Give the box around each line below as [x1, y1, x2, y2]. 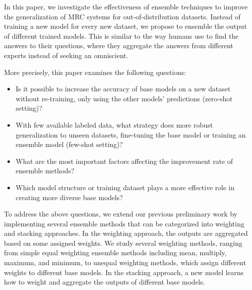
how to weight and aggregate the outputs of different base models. [4, 277, 205, 287]
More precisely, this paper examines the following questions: [4, 67, 186, 77]
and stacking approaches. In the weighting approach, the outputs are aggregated [4, 228, 248, 238]
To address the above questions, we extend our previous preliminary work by [4, 209, 238, 219]
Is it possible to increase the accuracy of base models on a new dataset [15, 83, 231, 94]
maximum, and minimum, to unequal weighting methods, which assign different [4, 257, 246, 268]
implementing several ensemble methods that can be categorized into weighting [4, 218, 245, 228]
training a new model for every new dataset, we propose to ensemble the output [4, 21, 247, 31]
